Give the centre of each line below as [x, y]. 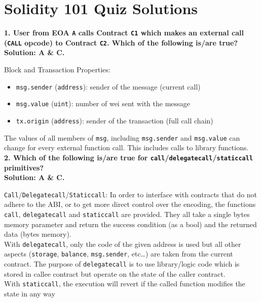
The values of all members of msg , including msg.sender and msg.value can [122, 137]
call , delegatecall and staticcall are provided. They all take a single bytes [127, 214]
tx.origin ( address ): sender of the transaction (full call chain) [115, 120]
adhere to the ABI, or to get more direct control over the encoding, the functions [130, 204]
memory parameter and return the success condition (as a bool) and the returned [130, 224]
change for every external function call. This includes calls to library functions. [126, 147]
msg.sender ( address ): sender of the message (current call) [108, 86]
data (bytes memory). [38, 234]
